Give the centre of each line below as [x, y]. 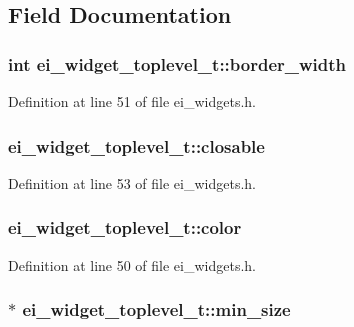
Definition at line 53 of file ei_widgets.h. [132, 182]
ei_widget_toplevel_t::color [125, 227]
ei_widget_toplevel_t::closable [136, 145]
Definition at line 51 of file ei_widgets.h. [132, 101]
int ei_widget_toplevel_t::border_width [177, 63]
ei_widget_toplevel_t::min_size [156, 309]
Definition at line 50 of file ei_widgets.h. [132, 264]
